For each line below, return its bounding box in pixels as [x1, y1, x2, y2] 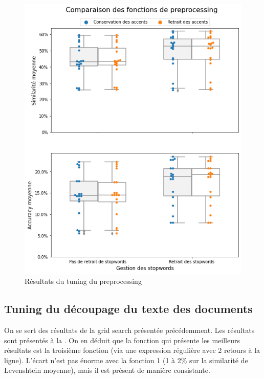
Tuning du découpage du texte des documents [4, 301, 253, 317]
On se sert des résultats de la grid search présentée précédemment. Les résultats [4, 324, 255, 335]
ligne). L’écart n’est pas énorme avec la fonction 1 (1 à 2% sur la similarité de [4, 354, 248, 365]
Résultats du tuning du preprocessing [25, 276, 142, 286]
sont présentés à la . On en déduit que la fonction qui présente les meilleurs [4, 335, 240, 345]
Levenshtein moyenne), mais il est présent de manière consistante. [4, 365, 210, 375]
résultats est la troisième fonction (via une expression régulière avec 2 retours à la [4, 345, 260, 355]
